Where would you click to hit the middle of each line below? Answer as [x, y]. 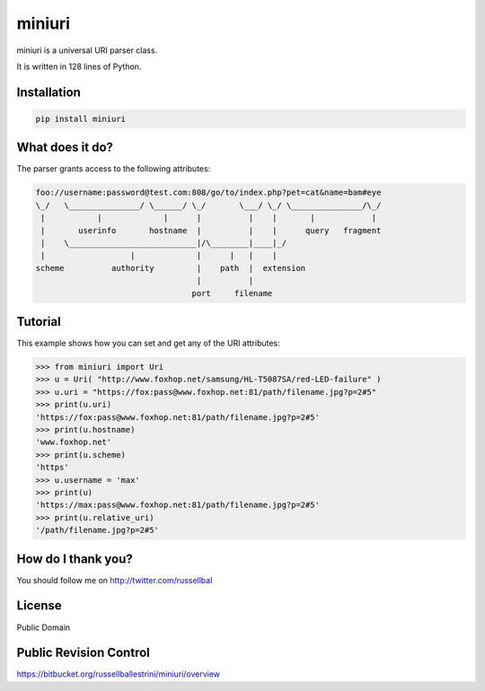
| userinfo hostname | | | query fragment [211, 230]
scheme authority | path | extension [171, 268]
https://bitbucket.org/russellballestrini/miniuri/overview [118, 674]
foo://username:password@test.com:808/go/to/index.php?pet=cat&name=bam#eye [208, 192]
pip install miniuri [80, 118]
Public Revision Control [83, 653]
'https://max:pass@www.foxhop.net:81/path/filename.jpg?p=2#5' [178, 505]
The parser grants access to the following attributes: [114, 169]
